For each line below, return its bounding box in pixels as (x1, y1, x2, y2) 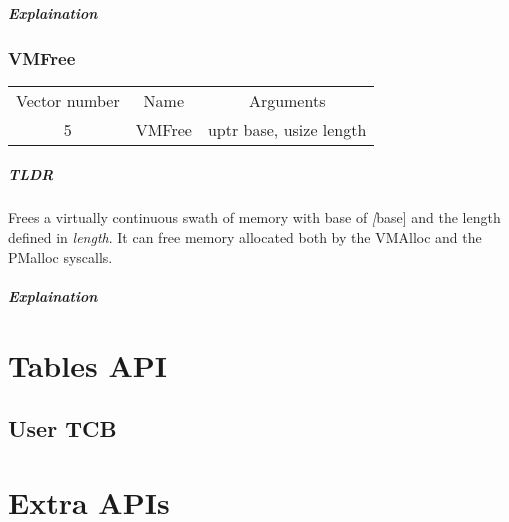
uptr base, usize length (207, 117, 367, 141)
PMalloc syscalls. (8, 246, 113, 267)
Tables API (8, 344, 167, 385)
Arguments (248, 88, 326, 112)
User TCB (8, 413, 117, 444)
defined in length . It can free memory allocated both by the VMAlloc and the (8, 227, 482, 248)
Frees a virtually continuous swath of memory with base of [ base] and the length (8, 207, 501, 228)
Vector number (16, 88, 120, 112)
